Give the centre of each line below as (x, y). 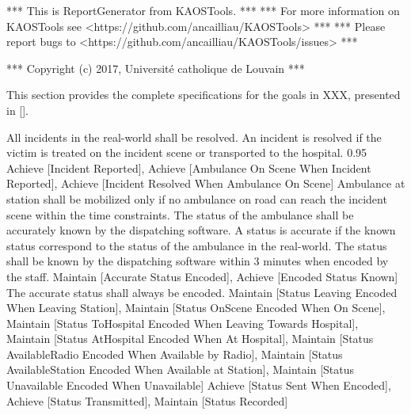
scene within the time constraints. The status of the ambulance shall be (180, 214)
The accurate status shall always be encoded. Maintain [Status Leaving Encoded (202, 292)
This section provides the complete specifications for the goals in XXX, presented (204, 95)
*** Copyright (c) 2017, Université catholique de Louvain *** (156, 68)
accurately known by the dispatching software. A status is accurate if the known (201, 230)
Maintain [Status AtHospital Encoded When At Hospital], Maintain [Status (190, 339)
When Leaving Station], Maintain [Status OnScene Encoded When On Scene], (196, 308)
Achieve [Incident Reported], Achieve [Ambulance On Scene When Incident (189, 168)
